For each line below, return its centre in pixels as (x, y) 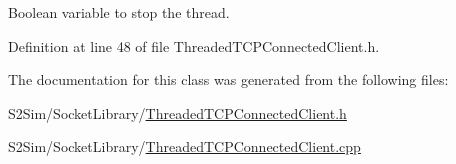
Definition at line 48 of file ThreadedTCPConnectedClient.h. (194, 45)
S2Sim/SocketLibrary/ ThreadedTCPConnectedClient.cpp (184, 146)
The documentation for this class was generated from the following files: (228, 79)
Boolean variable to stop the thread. (119, 12)
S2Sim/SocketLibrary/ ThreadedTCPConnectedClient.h (177, 112)
